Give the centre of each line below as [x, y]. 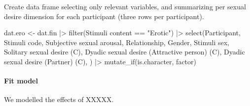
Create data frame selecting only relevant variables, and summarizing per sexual [125, 6]
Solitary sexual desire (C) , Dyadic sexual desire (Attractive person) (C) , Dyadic [125, 52]
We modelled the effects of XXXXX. [59, 99]
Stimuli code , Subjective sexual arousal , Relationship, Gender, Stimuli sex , [117, 42]
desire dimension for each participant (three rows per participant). [104, 16]
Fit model [21, 81]
